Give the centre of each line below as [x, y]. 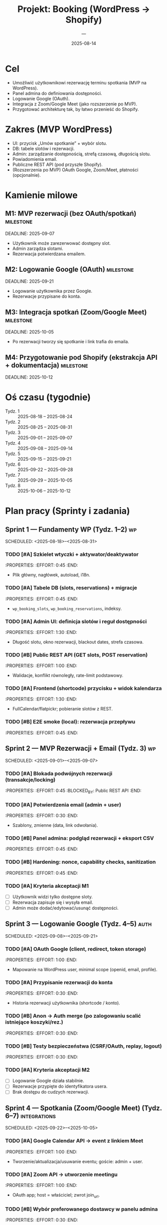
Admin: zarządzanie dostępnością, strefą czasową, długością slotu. [82, 154]
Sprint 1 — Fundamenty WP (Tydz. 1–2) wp [71, 529]
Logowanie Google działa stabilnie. [48, 1081]
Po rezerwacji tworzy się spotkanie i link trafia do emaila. [71, 342]
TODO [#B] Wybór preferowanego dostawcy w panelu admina [82, 1209]
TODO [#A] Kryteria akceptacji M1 [47, 886]
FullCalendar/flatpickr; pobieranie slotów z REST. [63, 709]
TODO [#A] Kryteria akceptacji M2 [48, 1070]
